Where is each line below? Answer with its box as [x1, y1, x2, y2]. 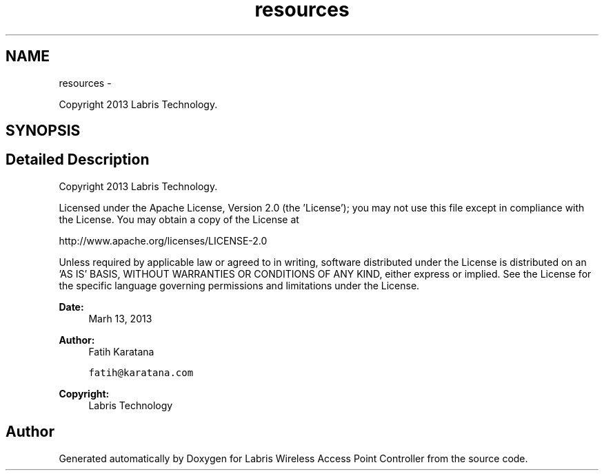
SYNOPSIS [6, 122, 81, 140]
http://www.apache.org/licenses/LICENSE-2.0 [59, 234, 268, 247]
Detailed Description [6, 151, 150, 169]
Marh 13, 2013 [88, 312, 152, 324]
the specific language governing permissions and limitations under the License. [59, 279, 420, 291]
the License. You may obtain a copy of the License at [59, 213, 299, 225]
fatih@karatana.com [88, 366, 194, 378]
